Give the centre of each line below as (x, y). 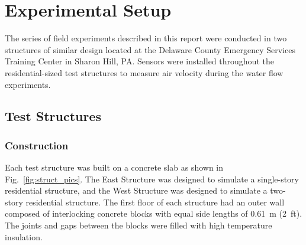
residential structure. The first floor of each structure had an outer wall (155, 202)
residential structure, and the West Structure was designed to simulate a (136, 190)
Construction (37, 145)
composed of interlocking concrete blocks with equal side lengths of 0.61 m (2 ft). (154, 213)
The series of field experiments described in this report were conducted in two (146, 38)
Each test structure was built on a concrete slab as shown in (114, 167)
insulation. (24, 236)
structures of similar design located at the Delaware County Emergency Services (150, 49)
